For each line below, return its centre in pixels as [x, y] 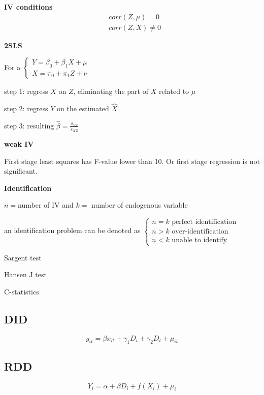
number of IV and [46, 205]
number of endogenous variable [140, 205]
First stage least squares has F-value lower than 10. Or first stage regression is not [132, 161]
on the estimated [83, 108]
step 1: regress [26, 91]
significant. [21, 171]
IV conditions [28, 7]
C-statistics [22, 291]
